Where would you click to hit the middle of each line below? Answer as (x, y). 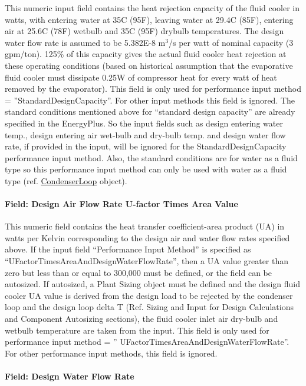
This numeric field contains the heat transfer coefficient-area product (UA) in (145, 226)
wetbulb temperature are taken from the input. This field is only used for (137, 330)
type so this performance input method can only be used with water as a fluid (146, 169)
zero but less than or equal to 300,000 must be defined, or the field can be (138, 272)
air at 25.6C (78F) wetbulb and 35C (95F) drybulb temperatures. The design (144, 31)
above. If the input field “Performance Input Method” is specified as (128, 249)
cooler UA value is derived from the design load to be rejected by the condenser (149, 295)
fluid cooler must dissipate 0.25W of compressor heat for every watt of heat (141, 77)
